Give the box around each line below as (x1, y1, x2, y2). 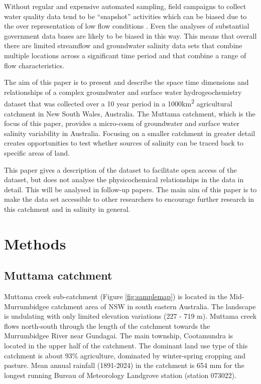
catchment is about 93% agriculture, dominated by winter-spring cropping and (4, 350, 246, 360)
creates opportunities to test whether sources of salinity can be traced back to (4, 138, 244, 148)
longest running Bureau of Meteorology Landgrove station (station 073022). (4, 369, 237, 380)
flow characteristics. (4, 60, 64, 70)
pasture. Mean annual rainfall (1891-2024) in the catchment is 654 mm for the (4, 360, 244, 370)
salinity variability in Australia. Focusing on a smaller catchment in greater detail (4, 127, 255, 138)
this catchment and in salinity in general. (4, 203, 130, 214)
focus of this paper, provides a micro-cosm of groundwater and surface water (4, 118, 239, 129)
